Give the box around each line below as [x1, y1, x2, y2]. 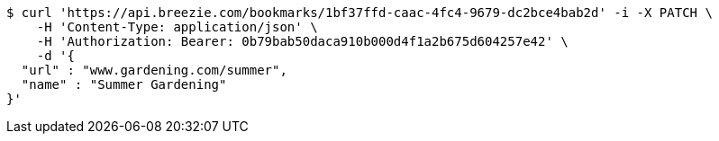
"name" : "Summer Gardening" [21, 77, 227, 92]
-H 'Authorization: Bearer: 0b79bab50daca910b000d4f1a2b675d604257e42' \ [36, 34, 569, 48]
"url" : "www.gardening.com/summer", [21, 63, 287, 77]
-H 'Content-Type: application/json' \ [36, 20, 318, 34]
